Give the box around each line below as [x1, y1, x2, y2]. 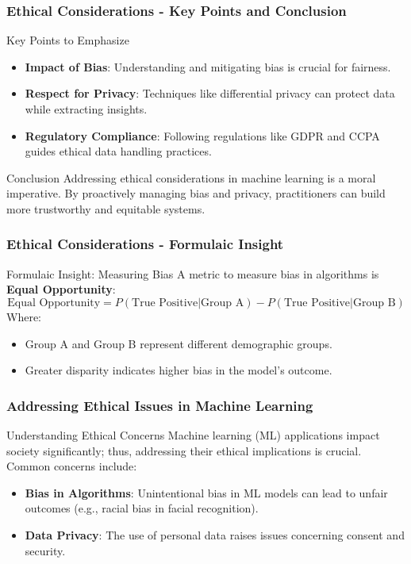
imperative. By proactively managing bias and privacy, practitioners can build [6, 185, 386, 201]
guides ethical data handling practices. [25, 143, 212, 159]
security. [25, 542, 66, 558]
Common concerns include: [6, 458, 137, 474]
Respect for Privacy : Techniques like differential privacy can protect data [25, 85, 395, 102]
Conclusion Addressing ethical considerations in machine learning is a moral [6, 169, 376, 186]
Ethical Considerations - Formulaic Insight [6, 234, 284, 254]
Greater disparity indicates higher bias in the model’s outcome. [25, 362, 332, 378]
